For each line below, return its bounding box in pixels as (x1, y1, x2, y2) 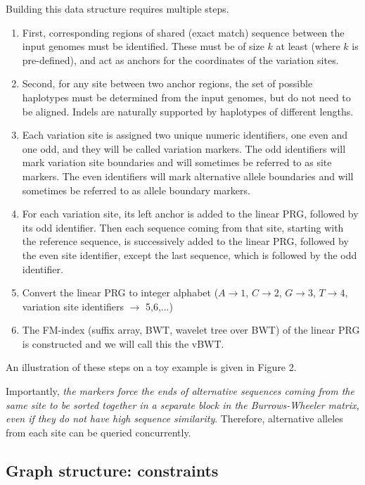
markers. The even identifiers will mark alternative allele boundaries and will (22, 168, 354, 183)
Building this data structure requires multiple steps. (6, 1, 229, 15)
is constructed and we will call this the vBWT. (22, 336, 224, 351)
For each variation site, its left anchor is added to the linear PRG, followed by (22, 206, 359, 221)
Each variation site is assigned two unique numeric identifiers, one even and (22, 127, 348, 142)
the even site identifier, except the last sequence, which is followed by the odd (22, 247, 357, 262)
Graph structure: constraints (6, 459, 219, 481)
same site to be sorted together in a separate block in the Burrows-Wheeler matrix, (6, 397, 359, 412)
